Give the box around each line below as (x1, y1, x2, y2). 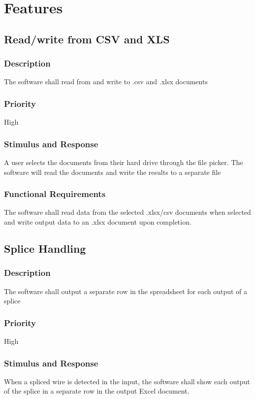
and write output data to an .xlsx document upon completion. (4, 217, 191, 227)
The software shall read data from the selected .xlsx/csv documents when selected (4, 207, 251, 217)
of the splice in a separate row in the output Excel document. (4, 386, 190, 396)
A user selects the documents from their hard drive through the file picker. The (4, 157, 243, 167)
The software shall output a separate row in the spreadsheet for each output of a (4, 286, 248, 296)
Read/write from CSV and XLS (4, 31, 170, 46)
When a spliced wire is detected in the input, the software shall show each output (4, 376, 250, 386)
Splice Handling (4, 240, 86, 256)
